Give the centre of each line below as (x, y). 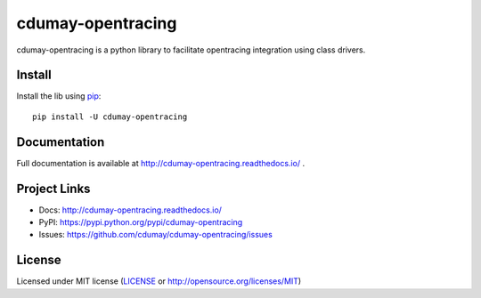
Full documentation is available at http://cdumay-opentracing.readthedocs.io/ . (161, 163)
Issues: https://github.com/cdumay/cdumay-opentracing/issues (156, 235)
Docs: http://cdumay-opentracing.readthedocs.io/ (130, 210)
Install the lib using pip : (59, 96)
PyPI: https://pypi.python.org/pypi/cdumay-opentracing (141, 222)
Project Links (53, 188)
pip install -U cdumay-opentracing (110, 117)
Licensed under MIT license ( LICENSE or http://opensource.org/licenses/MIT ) (159, 281)
